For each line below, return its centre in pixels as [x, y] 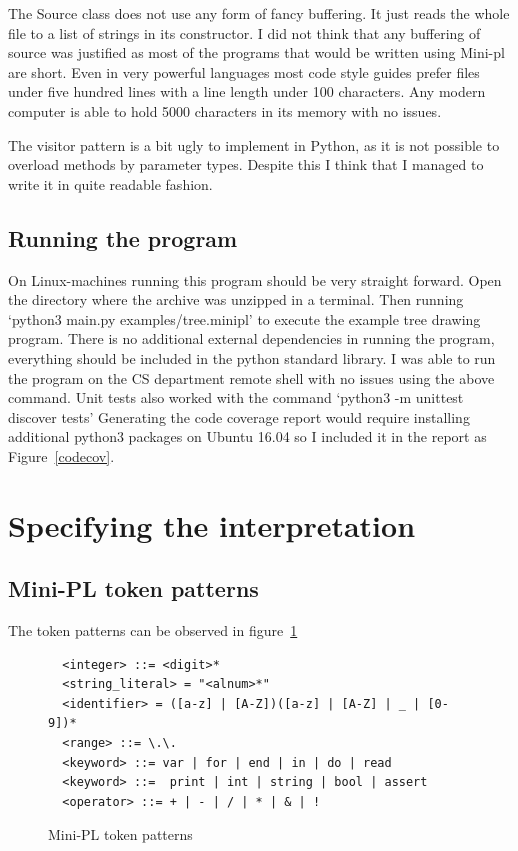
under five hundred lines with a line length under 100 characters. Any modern [247, 91]
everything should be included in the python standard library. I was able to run [252, 357]
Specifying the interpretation [212, 524]
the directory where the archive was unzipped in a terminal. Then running [236, 299]
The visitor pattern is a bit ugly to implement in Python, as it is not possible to [254, 144]
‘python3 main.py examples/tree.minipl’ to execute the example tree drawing [244, 318]
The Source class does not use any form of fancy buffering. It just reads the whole [259, 13]
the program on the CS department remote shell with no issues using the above [251, 377]
